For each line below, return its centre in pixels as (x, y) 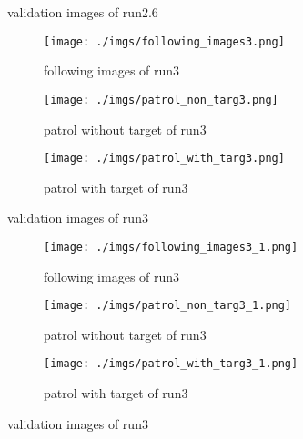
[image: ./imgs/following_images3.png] (164, 41)
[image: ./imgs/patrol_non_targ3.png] (161, 100)
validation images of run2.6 (83, 12)
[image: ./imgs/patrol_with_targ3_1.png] (171, 364)
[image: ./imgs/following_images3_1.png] (171, 247)
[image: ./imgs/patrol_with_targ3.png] (164, 159)
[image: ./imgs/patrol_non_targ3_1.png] (168, 306)
